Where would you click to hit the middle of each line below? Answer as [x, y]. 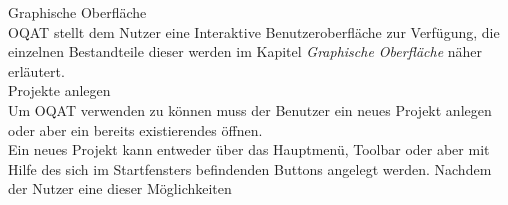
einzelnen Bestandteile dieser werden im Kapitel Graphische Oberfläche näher [245, 51]
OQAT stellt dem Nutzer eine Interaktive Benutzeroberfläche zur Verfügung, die [254, 31]
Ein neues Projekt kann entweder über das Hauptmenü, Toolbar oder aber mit [249, 149]
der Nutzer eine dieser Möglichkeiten [120, 188]
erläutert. [36, 70]
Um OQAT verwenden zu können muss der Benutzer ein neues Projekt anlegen [250, 109]
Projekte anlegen [59, 90]
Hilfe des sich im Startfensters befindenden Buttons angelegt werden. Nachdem [250, 168]
